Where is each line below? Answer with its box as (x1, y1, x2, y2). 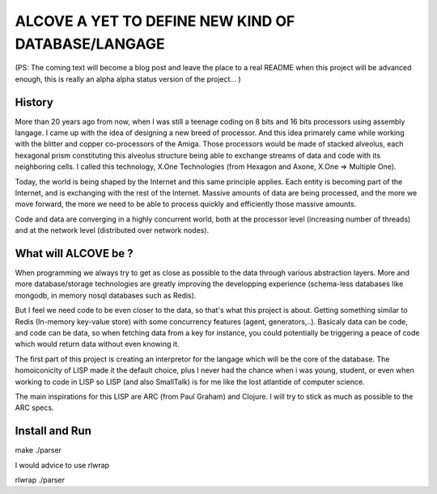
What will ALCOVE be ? (15, 247, 134, 260)
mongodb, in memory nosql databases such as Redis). (15, 290, 197, 300)
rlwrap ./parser (15, 475, 65, 485)
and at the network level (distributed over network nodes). (15, 226, 210, 235)
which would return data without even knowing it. (15, 340, 180, 349)
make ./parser (15, 445, 62, 455)
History (15, 95, 54, 109)
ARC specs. (15, 403, 54, 412)
